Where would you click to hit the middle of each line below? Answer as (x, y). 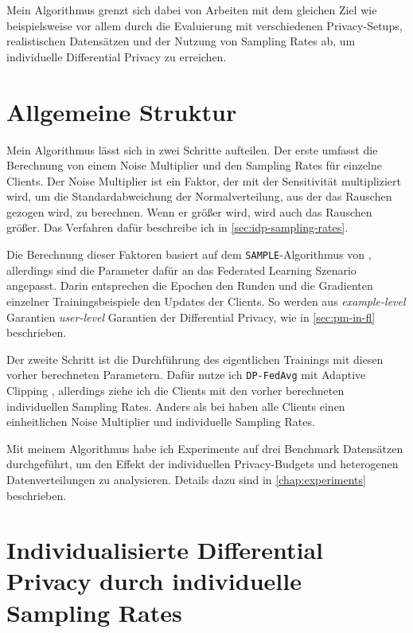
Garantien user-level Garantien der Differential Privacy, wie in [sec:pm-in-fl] (191, 316)
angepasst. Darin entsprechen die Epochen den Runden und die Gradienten (190, 285)
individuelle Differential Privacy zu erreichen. (117, 56)
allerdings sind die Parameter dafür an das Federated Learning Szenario (181, 270)
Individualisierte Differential (165, 550)
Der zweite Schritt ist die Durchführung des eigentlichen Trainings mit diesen (195, 359)
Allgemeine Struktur (122, 111)
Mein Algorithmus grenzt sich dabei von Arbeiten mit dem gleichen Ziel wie (192, 10)
